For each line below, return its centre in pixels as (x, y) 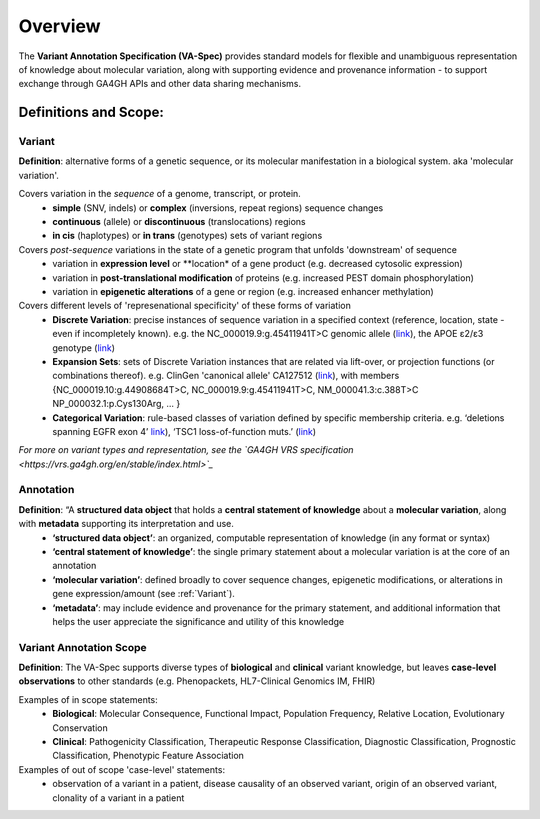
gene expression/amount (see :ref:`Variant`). (143, 594)
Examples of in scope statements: (88, 699)
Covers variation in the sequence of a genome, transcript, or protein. (160, 194)
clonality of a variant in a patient (118, 797)
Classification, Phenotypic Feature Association (148, 756)
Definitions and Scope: (91, 112)
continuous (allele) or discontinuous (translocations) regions (179, 222)
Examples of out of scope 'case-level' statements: (121, 769)
